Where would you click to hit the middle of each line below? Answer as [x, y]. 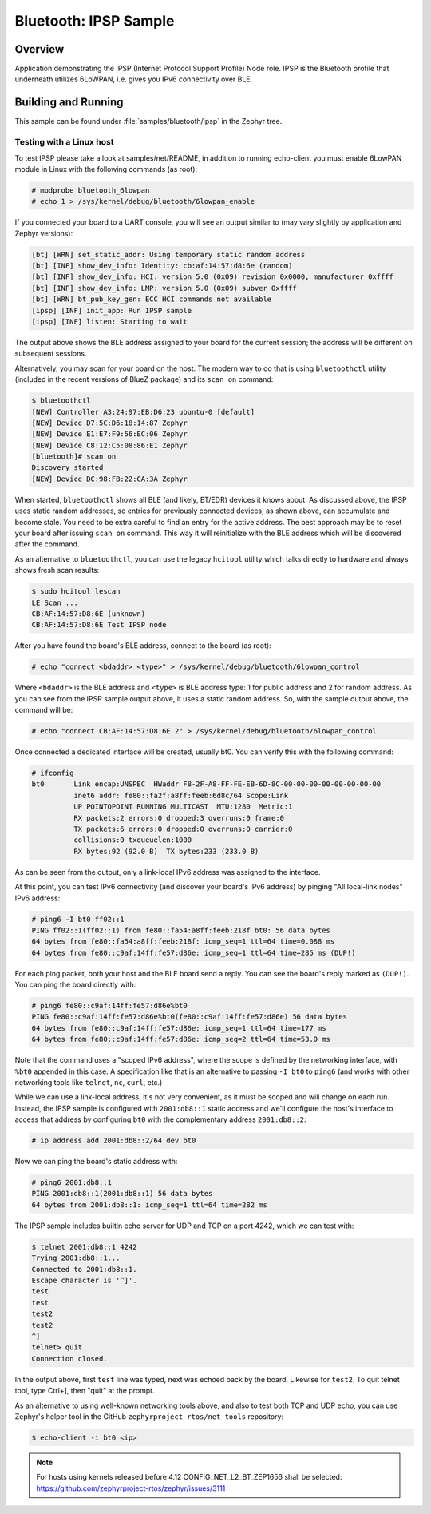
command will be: [44, 710]
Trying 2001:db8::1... [76, 1258]
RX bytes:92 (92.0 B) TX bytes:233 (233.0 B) [166, 851]
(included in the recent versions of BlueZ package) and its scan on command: [144, 379]
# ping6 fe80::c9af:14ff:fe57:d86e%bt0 [109, 1006]
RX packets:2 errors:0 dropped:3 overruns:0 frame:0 [179, 818]
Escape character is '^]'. [84, 1281]
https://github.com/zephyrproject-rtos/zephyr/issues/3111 [131, 1488]
